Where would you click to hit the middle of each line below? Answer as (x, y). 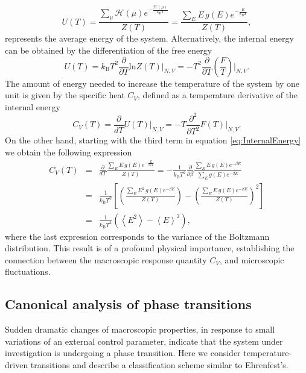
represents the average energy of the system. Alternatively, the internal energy (149, 38)
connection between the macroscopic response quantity (106, 259)
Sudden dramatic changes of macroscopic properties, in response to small (140, 329)
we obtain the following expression (69, 152)
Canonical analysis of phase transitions (128, 304)
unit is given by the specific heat (65, 95)
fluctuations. (28, 271)
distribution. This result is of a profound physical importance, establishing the (150, 248)
